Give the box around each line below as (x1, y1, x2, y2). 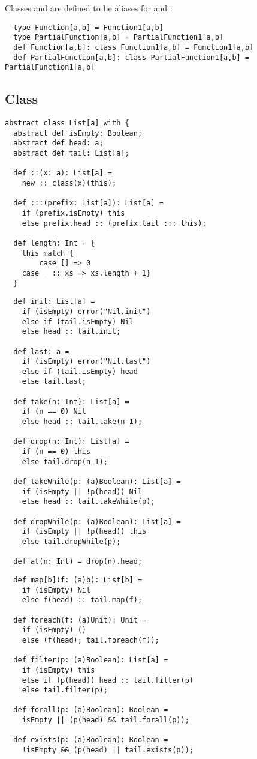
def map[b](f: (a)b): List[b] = (13, 575, 143, 584)
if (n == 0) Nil (22, 407, 87, 416)
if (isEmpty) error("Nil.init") (22, 307, 151, 316)
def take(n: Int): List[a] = (13, 397, 129, 406)
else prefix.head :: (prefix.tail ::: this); (22, 219, 207, 228)
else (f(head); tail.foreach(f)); (22, 635, 159, 644)
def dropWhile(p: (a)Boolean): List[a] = (13, 517, 181, 526)
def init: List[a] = (13, 297, 95, 306)
